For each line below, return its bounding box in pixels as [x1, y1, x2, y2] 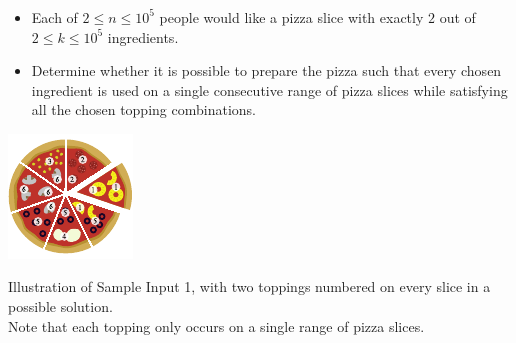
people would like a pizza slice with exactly [159, 6, 424, 27]
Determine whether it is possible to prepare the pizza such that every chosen [31, 60, 502, 81]
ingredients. [107, 26, 179, 47]
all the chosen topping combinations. [31, 99, 256, 120]
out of [439, 6, 476, 27]
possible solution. [8, 296, 113, 317]
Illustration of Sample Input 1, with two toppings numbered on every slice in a [8, 276, 491, 297]
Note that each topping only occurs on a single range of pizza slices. [8, 315, 425, 336]
